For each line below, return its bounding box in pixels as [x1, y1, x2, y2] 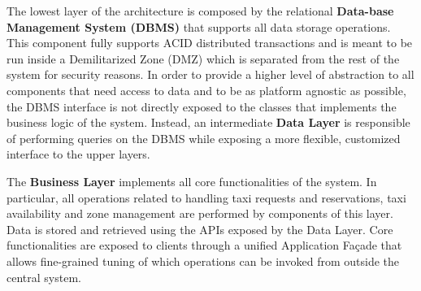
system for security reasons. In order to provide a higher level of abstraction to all [7, 66, 414, 83]
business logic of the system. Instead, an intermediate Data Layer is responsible [7, 114, 410, 131]
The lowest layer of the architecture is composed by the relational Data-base [7, 2, 394, 19]
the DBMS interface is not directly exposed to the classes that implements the [7, 98, 397, 115]
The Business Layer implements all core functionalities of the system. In [7, 172, 377, 189]
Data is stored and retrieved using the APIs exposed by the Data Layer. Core [7, 220, 393, 237]
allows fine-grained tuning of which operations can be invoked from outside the [7, 252, 399, 269]
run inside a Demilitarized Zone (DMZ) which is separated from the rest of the [7, 50, 400, 67]
